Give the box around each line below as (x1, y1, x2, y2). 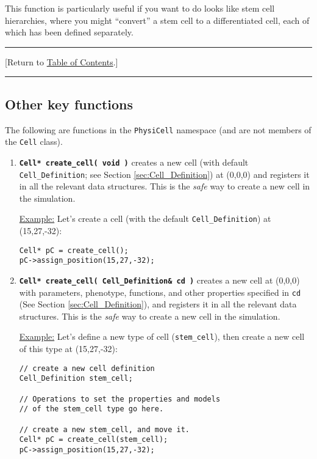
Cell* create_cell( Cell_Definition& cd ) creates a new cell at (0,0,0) (19, 273, 300, 286)
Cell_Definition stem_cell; (19, 374, 133, 383)
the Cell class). (5, 135, 63, 148)
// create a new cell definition (19, 364, 155, 373)
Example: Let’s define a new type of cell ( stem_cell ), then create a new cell (19, 330, 305, 343)
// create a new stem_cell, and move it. (19, 425, 190, 434)
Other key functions (5, 94, 133, 113)
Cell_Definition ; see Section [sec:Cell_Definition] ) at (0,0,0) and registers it (19, 167, 310, 180)
